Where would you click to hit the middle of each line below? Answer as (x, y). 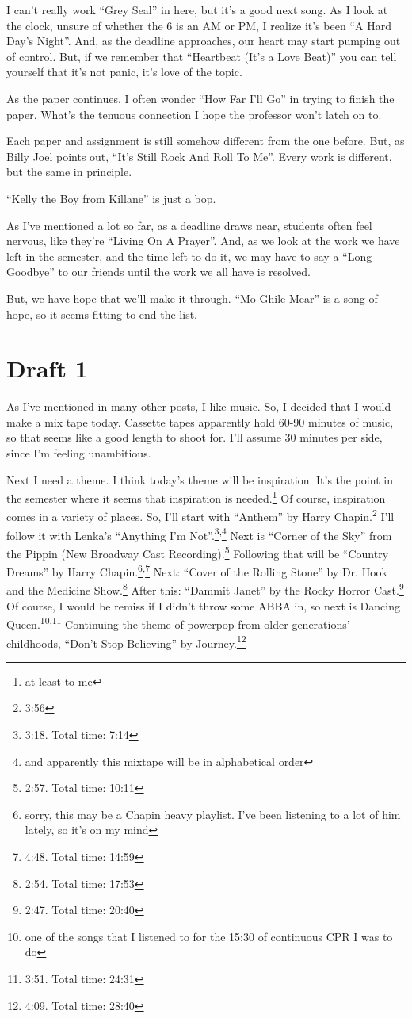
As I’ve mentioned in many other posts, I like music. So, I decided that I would (199, 406)
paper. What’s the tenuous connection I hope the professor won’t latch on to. (194, 114)
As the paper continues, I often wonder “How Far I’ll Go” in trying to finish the (200, 98)
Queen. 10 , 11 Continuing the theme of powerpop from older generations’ (178, 623)
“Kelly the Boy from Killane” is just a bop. (111, 198)
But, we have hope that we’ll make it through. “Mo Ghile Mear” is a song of (192, 298)
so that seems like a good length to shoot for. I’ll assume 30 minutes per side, (195, 437)
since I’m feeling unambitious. (79, 453)
